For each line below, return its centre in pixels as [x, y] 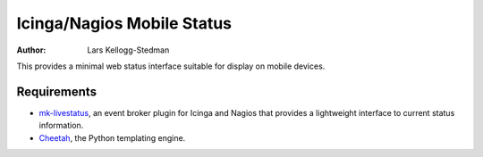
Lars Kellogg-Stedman [128, 50]
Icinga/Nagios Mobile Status [124, 23]
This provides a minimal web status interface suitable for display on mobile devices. [171, 66]
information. [61, 126]
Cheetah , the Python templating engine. [112, 137]
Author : [31, 50]
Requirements [57, 91]
